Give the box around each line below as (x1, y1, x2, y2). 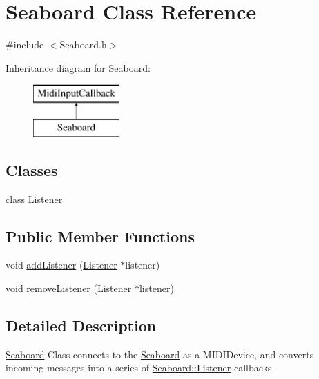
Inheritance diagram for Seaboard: (6, 60, 151, 75)
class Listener (6, 191, 63, 206)
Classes (6, 159, 58, 180)
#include (6, 37, 44, 52)
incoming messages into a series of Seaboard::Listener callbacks (6, 360, 272, 375)
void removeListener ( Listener (6, 281, 132, 295)
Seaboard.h (59, 37, 107, 52)
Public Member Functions (6, 225, 195, 246)
